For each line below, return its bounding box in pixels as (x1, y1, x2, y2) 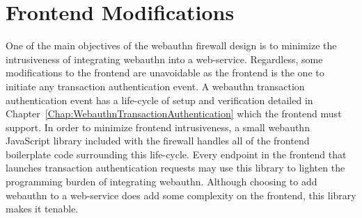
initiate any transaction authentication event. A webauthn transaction (6, 78, 305, 93)
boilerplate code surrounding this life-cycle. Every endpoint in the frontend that (6, 146, 347, 161)
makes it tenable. (6, 201, 79, 216)
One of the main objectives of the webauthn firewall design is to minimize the (6, 38, 337, 53)
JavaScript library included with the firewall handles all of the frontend (6, 133, 310, 148)
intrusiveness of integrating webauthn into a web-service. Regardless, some (6, 51, 323, 66)
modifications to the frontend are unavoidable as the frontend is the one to (6, 65, 324, 80)
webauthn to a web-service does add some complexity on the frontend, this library (6, 187, 356, 202)
